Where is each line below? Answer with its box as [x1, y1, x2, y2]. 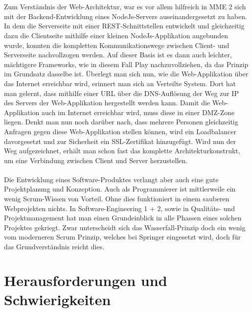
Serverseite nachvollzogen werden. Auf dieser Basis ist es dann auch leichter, [4, 49, 232, 60]
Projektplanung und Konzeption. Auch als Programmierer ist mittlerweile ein [4, 184, 236, 194]
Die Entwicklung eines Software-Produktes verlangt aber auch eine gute [4, 174, 219, 184]
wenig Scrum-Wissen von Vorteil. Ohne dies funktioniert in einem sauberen [4, 193, 229, 204]
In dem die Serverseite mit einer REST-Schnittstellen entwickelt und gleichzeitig [4, 21, 245, 31]
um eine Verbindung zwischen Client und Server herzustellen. [4, 155, 188, 165]
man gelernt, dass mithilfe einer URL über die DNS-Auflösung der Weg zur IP [4, 88, 239, 98]
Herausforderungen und [4, 270, 167, 290]
